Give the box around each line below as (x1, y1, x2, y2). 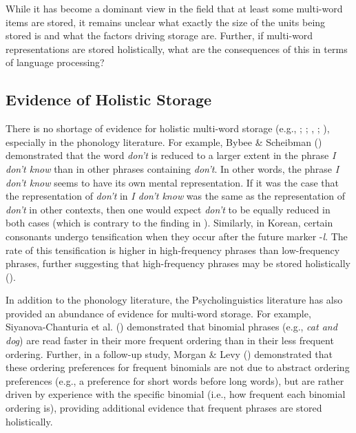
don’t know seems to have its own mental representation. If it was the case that (6, 175, 339, 189)
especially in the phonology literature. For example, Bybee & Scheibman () (6, 134, 322, 149)
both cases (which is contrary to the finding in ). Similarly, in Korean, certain (6, 215, 333, 230)
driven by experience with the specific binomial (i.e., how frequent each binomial (6, 387, 346, 401)
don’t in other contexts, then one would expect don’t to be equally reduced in (6, 202, 331, 216)
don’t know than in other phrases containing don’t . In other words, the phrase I (6, 161, 339, 176)
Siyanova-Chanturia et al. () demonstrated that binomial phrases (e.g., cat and (6, 319, 337, 334)
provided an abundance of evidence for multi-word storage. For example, (6, 306, 311, 320)
